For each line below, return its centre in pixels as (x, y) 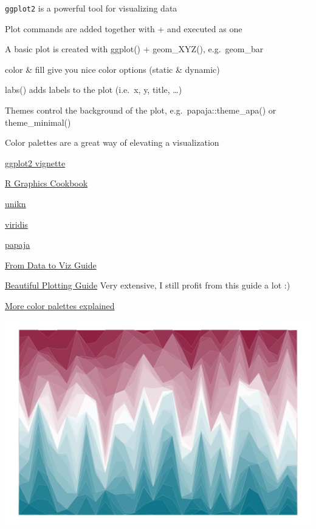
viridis (16, 224)
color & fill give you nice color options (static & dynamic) (112, 69)
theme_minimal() (38, 122)
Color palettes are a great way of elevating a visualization (112, 142)
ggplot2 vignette (35, 162)
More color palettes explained (60, 305)
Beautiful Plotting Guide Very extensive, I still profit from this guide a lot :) (148, 285)
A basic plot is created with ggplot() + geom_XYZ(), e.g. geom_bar (134, 49)
